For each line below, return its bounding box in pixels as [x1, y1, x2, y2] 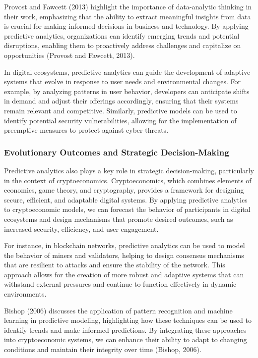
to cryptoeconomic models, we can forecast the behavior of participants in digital [4, 204, 251, 214]
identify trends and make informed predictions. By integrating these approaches [4, 324, 247, 335]
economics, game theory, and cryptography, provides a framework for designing [4, 185, 244, 195]
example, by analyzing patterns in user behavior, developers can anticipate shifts [4, 86, 250, 96]
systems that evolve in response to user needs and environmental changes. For [4, 76, 241, 87]
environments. [4, 289, 47, 299]
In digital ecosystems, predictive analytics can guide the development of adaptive [4, 66, 251, 77]
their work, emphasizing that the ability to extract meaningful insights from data [4, 11, 251, 21]
